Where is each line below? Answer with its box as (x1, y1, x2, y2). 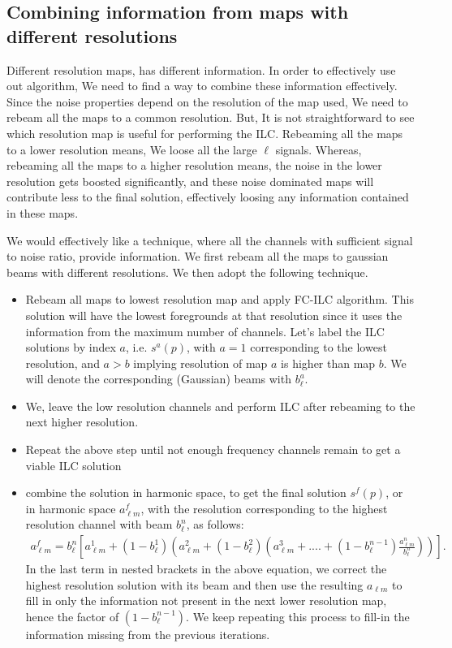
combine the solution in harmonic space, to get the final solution (25, 484, 347, 501)
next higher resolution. (25, 413, 139, 430)
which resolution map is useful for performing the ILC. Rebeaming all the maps (6, 124, 403, 141)
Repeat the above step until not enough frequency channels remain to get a (25, 441, 401, 458)
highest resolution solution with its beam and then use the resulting (25, 576, 364, 593)
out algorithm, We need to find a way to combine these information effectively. (6, 77, 398, 94)
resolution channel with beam (25, 516, 173, 533)
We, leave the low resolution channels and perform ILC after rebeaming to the (25, 397, 415, 414)
